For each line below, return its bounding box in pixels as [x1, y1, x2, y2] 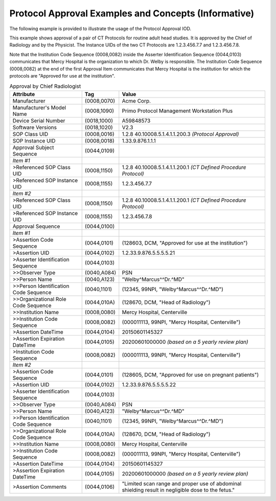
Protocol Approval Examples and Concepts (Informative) [9, 8, 255, 19]
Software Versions [12, 124, 57, 131]
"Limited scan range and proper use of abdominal [122, 480, 242, 487]
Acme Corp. [122, 97, 151, 104]
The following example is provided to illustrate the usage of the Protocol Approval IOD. [9, 26, 192, 32]
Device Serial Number [12, 117, 65, 124]
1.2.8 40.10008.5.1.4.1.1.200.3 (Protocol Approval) [122, 130, 239, 137]
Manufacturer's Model [12, 104, 66, 111]
